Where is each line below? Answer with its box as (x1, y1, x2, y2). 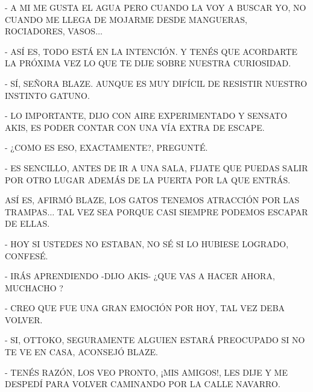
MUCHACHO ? (5, 281, 63, 294)
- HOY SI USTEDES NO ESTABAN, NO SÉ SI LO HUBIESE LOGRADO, (5, 237, 289, 250)
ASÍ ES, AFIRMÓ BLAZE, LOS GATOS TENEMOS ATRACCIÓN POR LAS (5, 194, 300, 206)
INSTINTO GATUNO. (5, 89, 90, 101)
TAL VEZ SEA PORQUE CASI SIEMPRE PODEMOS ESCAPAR (57, 205, 308, 218)
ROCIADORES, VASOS (5, 25, 96, 37)
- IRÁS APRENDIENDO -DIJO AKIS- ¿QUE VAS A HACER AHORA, (5, 270, 275, 282)
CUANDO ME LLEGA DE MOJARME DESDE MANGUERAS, (5, 13, 247, 25)
